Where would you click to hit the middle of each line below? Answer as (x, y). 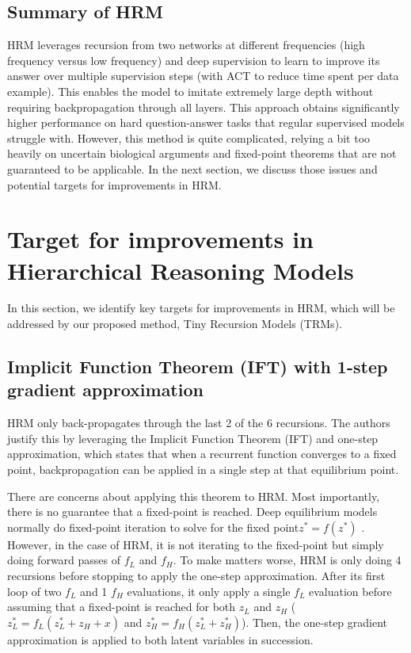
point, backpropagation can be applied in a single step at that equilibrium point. (203, 470)
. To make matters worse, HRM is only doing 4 (287, 560)
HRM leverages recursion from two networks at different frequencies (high (186, 45)
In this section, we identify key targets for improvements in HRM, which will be (201, 308)
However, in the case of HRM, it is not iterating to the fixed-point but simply (196, 544)
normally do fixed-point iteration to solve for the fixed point (153, 527)
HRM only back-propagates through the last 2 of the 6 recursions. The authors (199, 423)
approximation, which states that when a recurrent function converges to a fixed (202, 454)
